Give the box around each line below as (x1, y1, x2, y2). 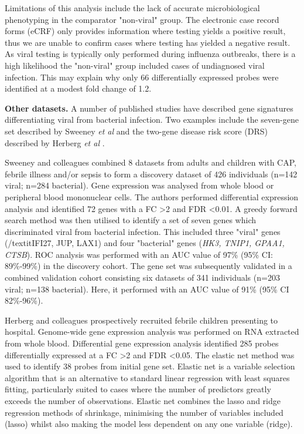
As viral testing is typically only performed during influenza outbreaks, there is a (5, 48, 296, 60)
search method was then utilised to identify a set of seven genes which (5, 214, 257, 226)
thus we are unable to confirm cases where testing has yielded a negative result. (5, 36, 291, 48)
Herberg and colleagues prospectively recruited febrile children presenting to (5, 314, 278, 326)
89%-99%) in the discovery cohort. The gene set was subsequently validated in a (5, 260, 292, 272)
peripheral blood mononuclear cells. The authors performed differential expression (5, 190, 299, 203)
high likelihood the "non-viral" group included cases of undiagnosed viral (5, 59, 265, 71)
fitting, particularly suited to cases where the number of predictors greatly (5, 383, 271, 395)
